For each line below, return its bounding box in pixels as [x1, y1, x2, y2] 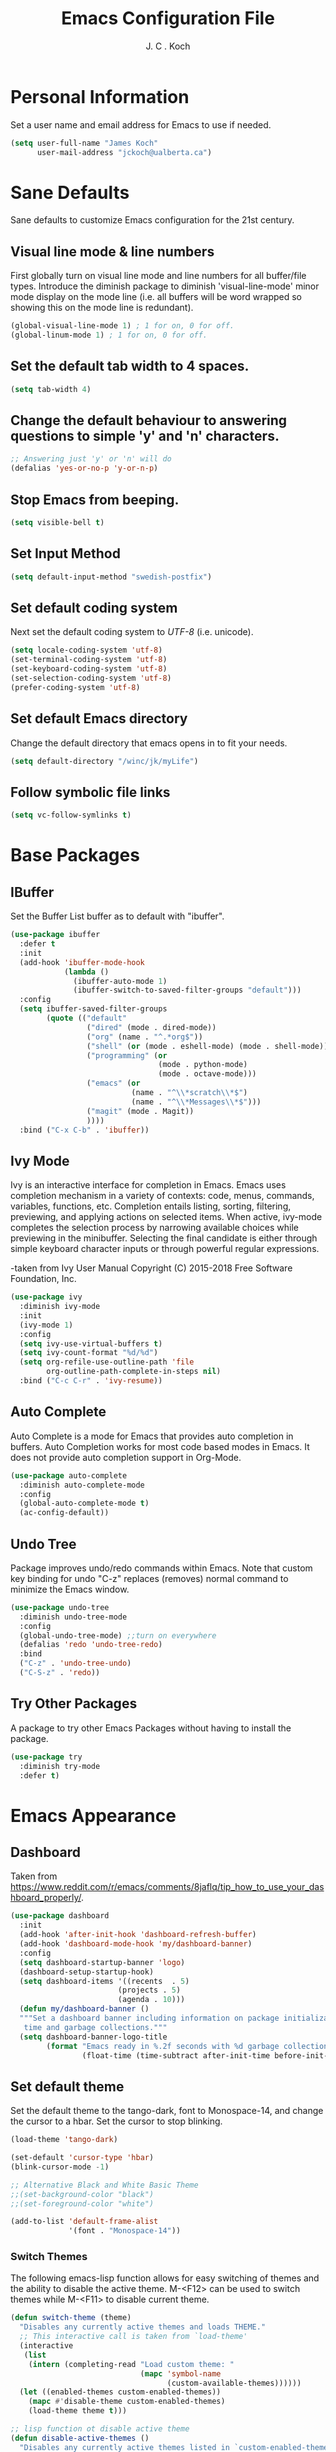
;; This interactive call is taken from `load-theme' [19, 2332, 248, 2342]
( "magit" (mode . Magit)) [86, 1106, 195, 1116]
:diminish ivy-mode [19, 1302, 101, 1312]
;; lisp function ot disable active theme [10, 2424, 190, 2434]
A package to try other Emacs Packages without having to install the [10, 1722, 292, 1734]
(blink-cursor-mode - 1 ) [10, 2162, 110, 2172]
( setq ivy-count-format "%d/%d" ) [19, 1348, 159, 1358]
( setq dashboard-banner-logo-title [19, 2032, 168, 2042]
